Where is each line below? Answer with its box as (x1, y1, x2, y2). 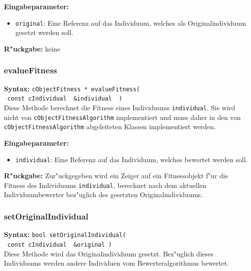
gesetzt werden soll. (15, 27, 73, 37)
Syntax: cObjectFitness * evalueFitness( (4, 83, 140, 93)
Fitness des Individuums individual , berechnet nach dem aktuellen (4, 180, 207, 190)
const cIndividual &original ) (7, 241, 112, 248)
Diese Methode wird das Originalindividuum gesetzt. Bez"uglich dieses (4, 248, 214, 258)
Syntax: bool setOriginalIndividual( (4, 229, 126, 239)
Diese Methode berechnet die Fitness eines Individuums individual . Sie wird (4, 102, 235, 112)
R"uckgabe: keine (4, 43, 60, 53)
